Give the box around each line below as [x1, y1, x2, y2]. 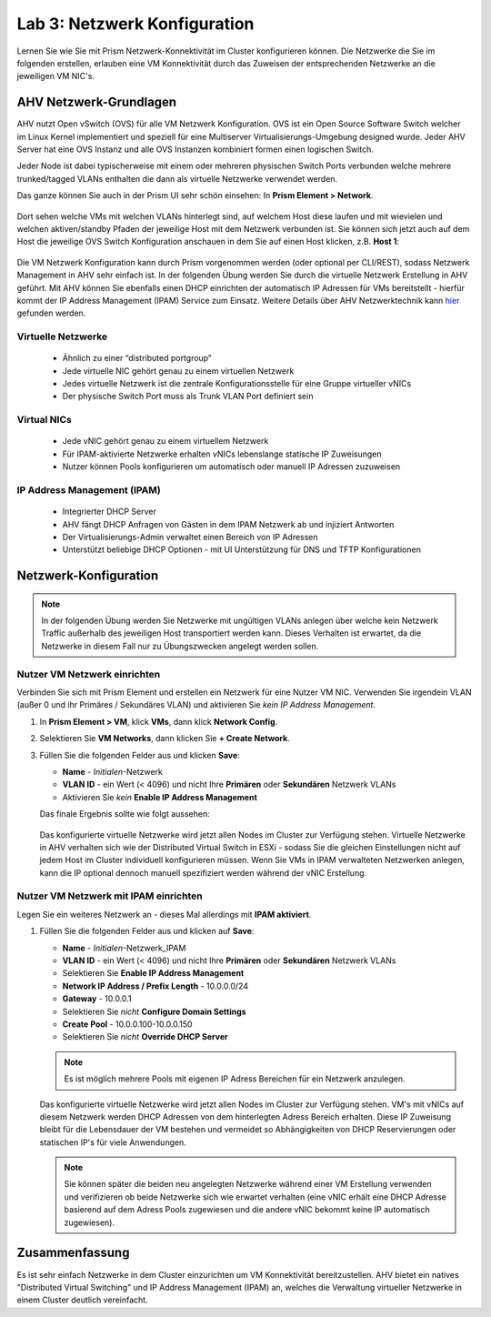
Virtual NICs [16, 414, 72, 427]
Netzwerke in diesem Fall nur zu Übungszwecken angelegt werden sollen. [41, 640, 319, 651]
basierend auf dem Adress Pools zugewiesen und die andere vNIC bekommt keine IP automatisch [64, 1204, 431, 1215]
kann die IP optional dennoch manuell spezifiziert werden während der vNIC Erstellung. [39, 867, 367, 878]
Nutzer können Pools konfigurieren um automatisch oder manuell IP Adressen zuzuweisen [62, 461, 401, 472]
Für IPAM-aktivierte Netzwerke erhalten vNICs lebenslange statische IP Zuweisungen [62, 448, 382, 459]
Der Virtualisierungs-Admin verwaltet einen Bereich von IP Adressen [62, 531, 318, 542]
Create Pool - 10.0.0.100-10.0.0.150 [62, 1019, 193, 1030]
